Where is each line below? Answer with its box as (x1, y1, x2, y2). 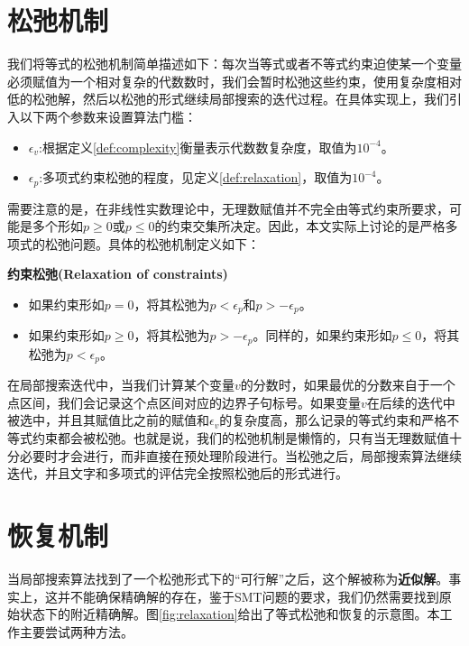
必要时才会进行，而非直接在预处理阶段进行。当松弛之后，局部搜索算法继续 (19, 446, 462, 465)
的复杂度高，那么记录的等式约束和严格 (219, 411, 447, 429)
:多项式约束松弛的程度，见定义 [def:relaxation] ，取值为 (39, 168, 353, 187)
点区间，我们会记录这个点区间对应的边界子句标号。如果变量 (7, 392, 361, 411)
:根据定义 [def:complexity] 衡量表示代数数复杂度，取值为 (39, 137, 357, 156)
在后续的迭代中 (366, 392, 455, 411)
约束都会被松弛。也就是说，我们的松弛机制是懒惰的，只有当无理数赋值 (32, 429, 449, 448)
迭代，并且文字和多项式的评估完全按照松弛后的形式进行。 (7, 464, 348, 483)
